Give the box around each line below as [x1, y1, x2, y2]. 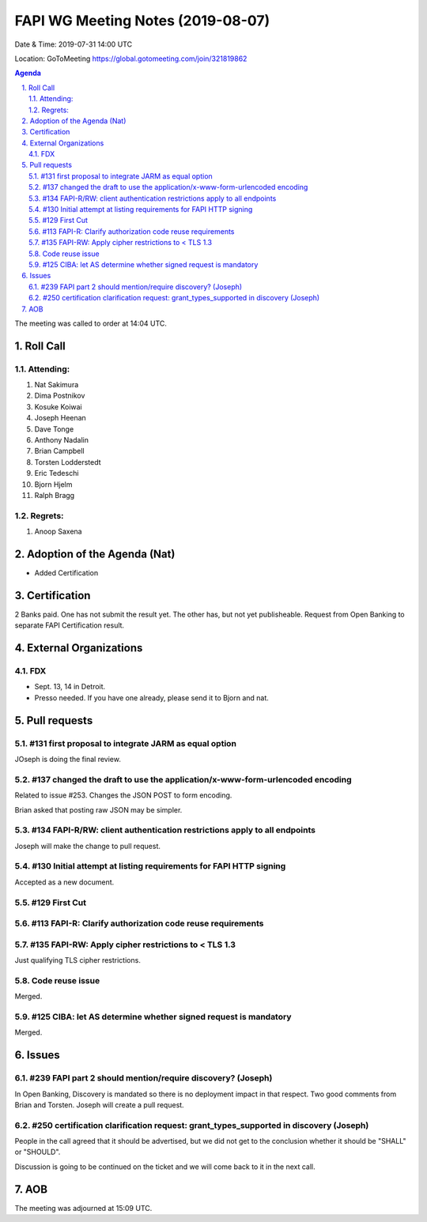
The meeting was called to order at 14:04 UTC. [14, 319, 168, 328]
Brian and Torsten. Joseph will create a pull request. [14, 1099, 185, 1110]
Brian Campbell [34, 447, 85, 456]
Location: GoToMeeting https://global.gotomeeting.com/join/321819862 [14, 54, 248, 63]
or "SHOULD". [14, 1147, 61, 1157]
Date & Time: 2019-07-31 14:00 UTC [14, 40, 133, 49]
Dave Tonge [34, 424, 74, 434]
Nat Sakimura [34, 380, 79, 390]
